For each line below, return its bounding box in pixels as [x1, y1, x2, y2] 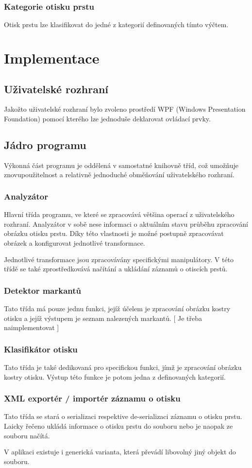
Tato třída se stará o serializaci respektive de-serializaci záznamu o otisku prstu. [4, 411, 242, 421]
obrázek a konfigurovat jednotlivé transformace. [4, 237, 145, 248]
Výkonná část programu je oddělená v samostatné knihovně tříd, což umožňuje [4, 160, 238, 170]
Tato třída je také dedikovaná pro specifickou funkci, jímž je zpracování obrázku [4, 362, 242, 372]
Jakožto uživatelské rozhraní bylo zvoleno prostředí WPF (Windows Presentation [4, 104, 246, 114]
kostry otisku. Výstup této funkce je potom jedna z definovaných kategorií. [4, 371, 226, 382]
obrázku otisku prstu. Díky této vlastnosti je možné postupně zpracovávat [4, 228, 224, 238]
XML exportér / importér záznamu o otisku [4, 392, 181, 404]
